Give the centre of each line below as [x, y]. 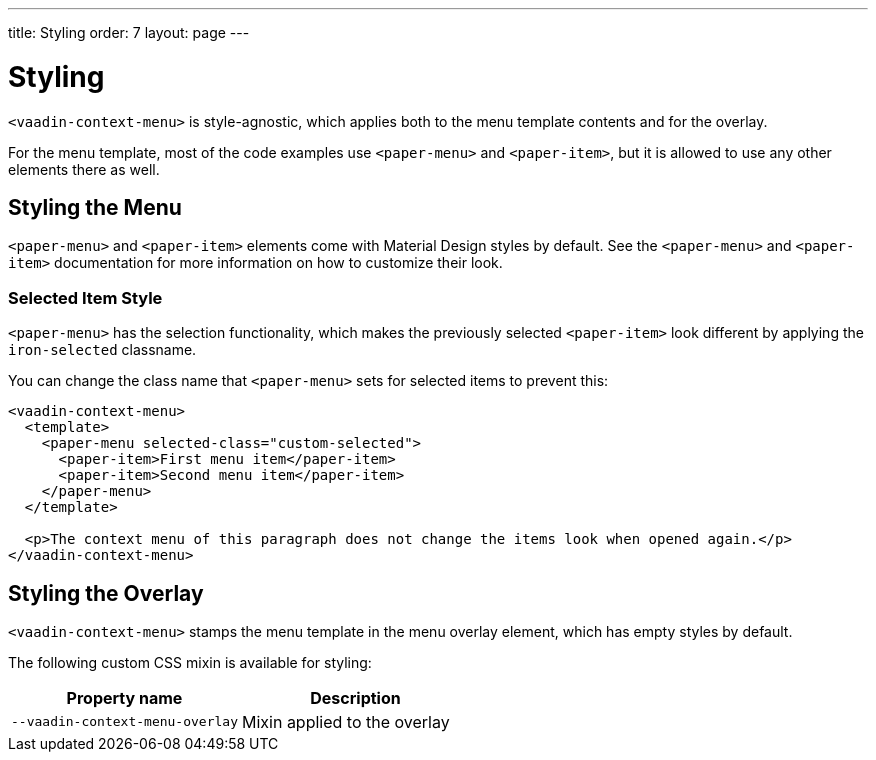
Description [355, 697]
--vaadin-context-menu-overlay [124, 722]
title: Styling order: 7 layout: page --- [129, 32]
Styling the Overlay [106, 593]
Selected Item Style [85, 297]
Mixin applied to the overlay [345, 721]
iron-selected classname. [102, 350]
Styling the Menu [95, 207]
